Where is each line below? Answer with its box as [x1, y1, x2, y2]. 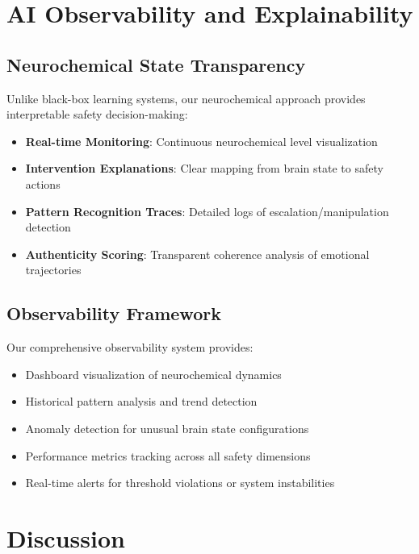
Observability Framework [6, 301, 221, 326]
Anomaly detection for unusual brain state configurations [25, 419, 309, 436]
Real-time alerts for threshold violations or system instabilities [25, 474, 335, 491]
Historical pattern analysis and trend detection [25, 393, 258, 410]
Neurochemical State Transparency [6, 52, 306, 77]
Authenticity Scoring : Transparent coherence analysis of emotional [25, 245, 370, 262]
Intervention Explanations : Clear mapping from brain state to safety [25, 160, 383, 177]
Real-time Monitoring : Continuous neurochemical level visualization [25, 132, 378, 149]
